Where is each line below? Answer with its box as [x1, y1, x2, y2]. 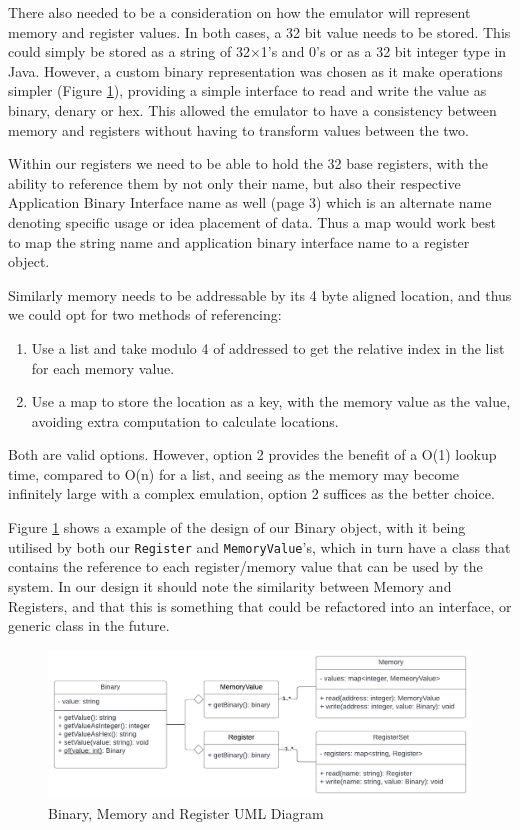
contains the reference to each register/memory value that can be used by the [8, 556, 483, 577]
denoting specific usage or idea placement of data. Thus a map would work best [8, 211, 497, 232]
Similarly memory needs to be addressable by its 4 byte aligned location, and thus [8, 284, 512, 305]
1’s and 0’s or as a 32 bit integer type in [260, 41, 507, 62]
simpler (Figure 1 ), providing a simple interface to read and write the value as [8, 80, 487, 101]
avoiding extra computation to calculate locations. [31, 410, 339, 431]
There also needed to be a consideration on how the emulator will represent [8, 2, 471, 22]
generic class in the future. [8, 615, 170, 636]
